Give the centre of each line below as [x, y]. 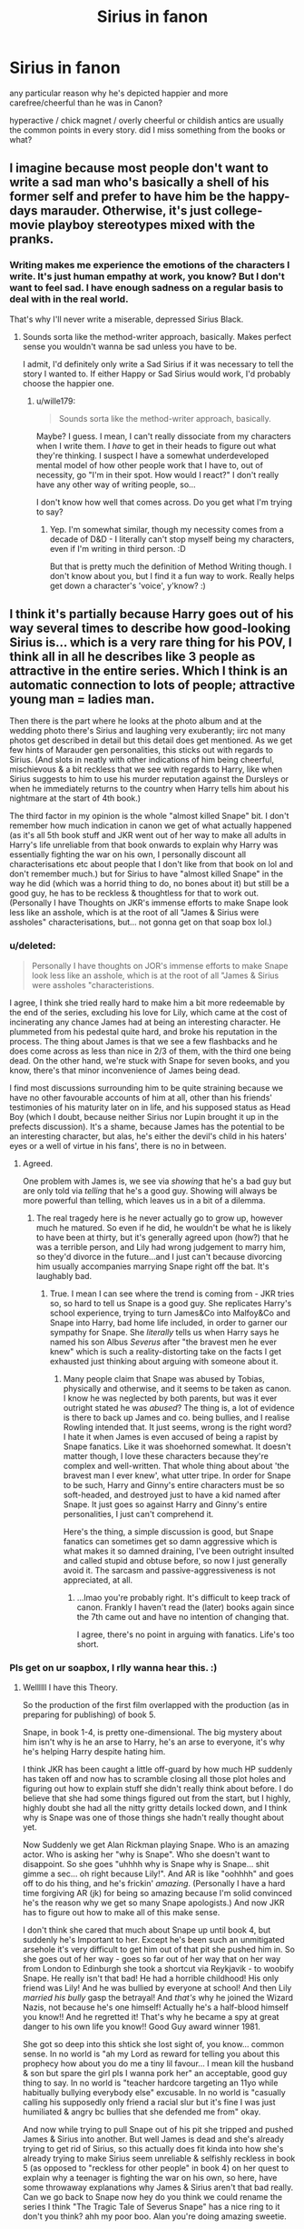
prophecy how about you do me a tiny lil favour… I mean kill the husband [158, 2064]
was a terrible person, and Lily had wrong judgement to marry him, [161, 1246]
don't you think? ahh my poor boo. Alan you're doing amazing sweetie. [155, 2216]
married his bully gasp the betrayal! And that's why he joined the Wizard [157, 1998]
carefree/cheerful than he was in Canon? [86, 103]
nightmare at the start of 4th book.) [75, 798]
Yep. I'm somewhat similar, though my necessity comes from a [167, 529]
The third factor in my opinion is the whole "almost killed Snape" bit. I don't [149, 816]
